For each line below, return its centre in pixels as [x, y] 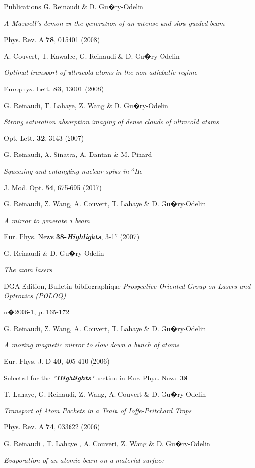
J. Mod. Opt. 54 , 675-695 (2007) [53, 187]
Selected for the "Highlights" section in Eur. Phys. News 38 [96, 377]
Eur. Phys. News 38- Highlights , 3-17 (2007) [72, 236]
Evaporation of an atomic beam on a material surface [84, 459]
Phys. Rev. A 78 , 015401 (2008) [52, 39]
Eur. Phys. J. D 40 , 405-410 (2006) [57, 361]
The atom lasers [28, 269]
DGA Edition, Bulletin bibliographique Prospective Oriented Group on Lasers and [127, 286]
